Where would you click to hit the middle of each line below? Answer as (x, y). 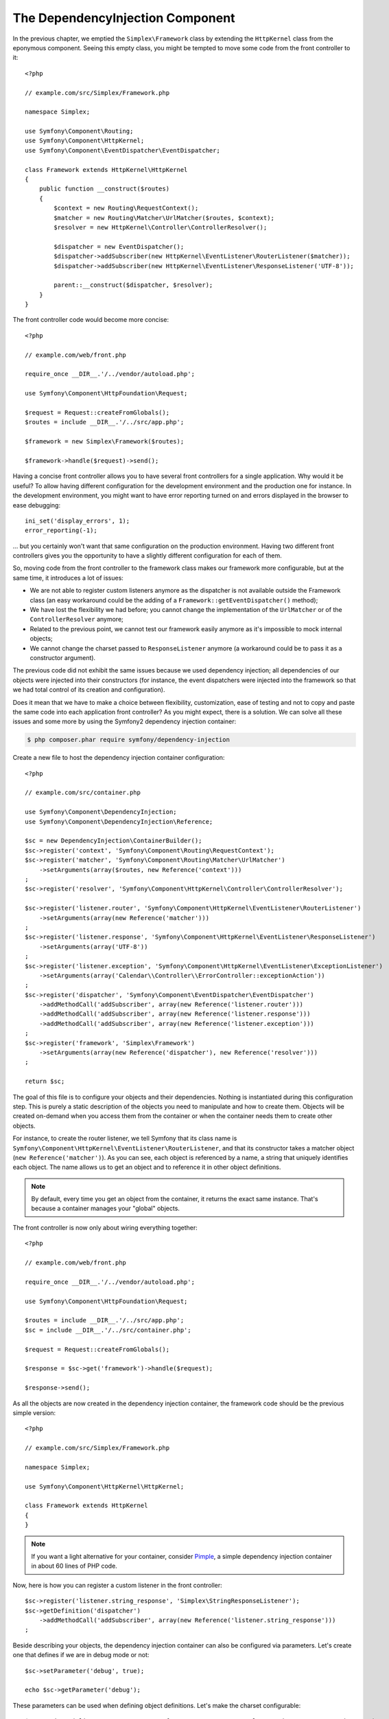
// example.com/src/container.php (83, 793)
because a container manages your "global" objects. (105, 1208)
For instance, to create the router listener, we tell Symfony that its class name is (125, 1139)
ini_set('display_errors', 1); (78, 521)
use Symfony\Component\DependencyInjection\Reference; (119, 821)
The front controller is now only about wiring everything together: (105, 1227)
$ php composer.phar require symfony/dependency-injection (128, 740)
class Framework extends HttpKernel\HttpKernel (106, 169)
